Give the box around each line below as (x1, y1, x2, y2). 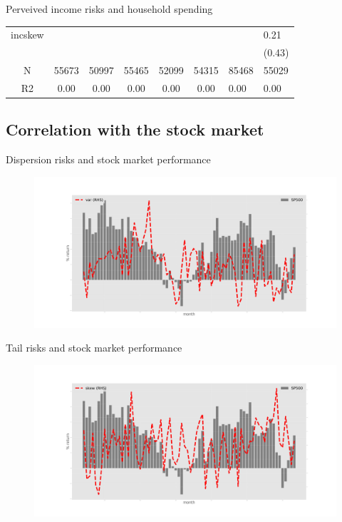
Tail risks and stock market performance (6, 340, 182, 355)
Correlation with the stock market (6, 118, 264, 140)
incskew (11, 27, 44, 42)
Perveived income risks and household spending (6, 1, 213, 16)
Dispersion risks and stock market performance (6, 152, 211, 167)
